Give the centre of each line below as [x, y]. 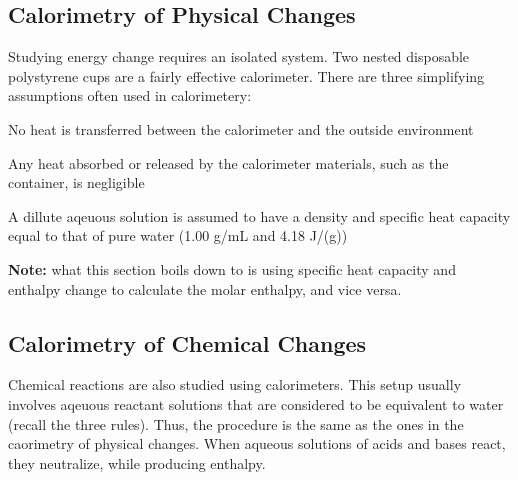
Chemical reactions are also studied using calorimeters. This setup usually [235, 384]
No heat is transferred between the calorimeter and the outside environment [241, 128]
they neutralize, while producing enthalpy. [137, 462]
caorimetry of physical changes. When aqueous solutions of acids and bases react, [257, 443]
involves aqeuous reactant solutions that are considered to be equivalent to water [256, 403]
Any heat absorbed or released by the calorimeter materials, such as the [228, 162]
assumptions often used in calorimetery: [130, 95]
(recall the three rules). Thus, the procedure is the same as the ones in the [236, 423]
